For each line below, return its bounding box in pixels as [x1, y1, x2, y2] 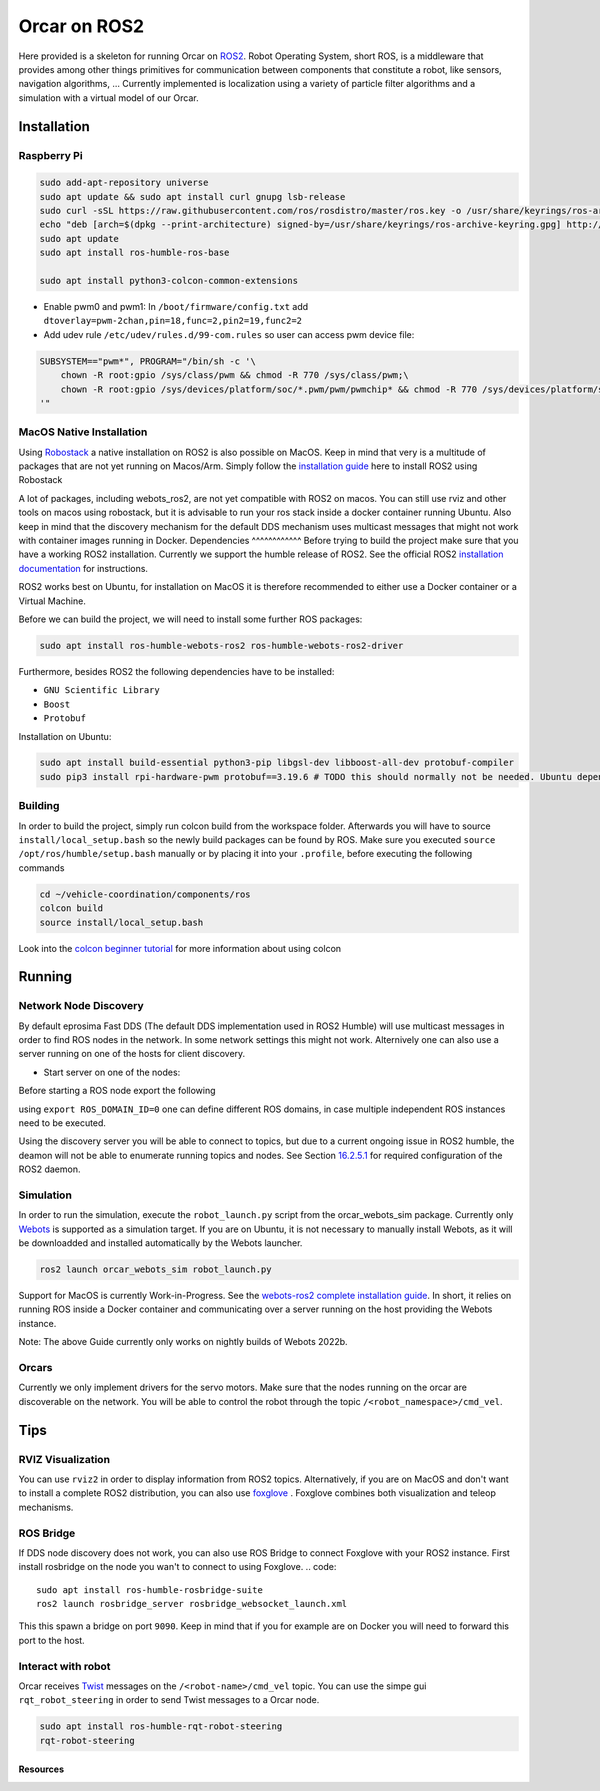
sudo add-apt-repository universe [39, 177, 209, 189]
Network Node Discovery [18, 999, 144, 1013]
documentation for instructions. [18, 562, 149, 574]
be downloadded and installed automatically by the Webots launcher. [18, 1237, 303, 1249]
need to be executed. [18, 1117, 107, 1129]
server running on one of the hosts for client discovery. [18, 1048, 246, 1060]
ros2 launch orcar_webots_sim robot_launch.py [39, 1264, 272, 1275]
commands [18, 861, 65, 874]
